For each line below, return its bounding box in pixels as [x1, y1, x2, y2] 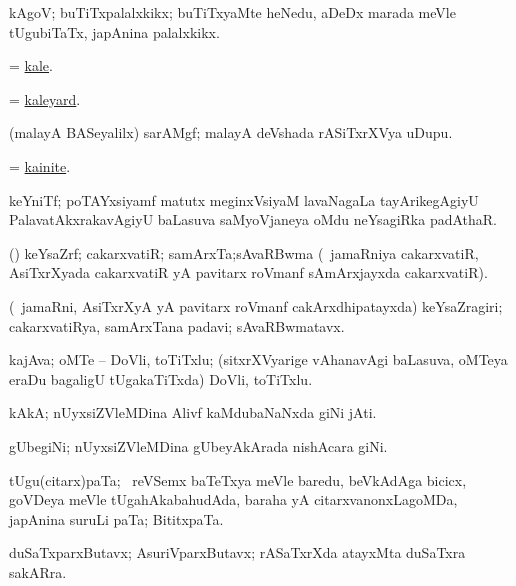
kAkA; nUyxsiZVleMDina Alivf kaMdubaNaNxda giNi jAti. [9, 402, 377, 423]
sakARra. [9, 561, 67, 582]
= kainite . [9, 155, 71, 176]
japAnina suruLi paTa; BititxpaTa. [9, 508, 224, 529]
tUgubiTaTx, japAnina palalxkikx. [9, 21, 220, 42]
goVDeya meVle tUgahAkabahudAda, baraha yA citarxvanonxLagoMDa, [9, 489, 458, 510]
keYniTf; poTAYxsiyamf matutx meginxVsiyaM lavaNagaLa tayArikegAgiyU [9, 189, 479, 210]
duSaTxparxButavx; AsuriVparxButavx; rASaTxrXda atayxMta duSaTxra [9, 542, 466, 563]
